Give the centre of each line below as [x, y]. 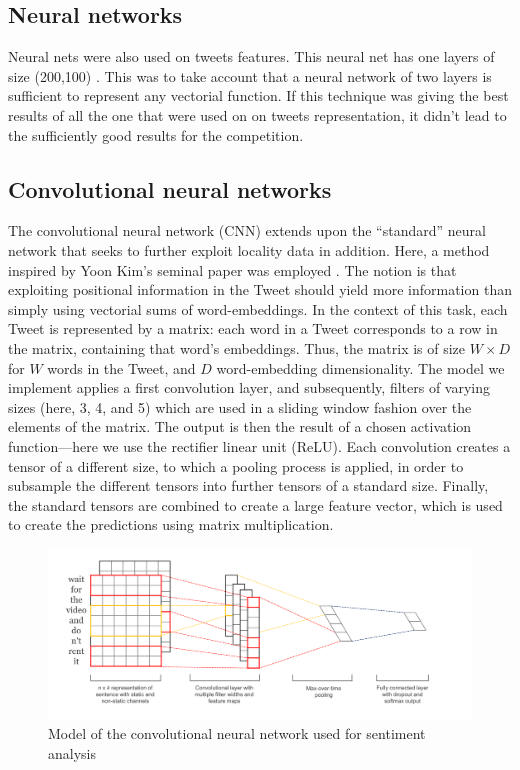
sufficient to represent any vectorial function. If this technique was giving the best [258, 95]
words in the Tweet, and [121, 367]
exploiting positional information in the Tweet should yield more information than [260, 289]
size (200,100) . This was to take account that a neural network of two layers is [250, 75]
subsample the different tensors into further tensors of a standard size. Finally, [248, 485]
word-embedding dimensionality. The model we [360, 367]
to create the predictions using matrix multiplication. [171, 524]
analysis [72, 753]
